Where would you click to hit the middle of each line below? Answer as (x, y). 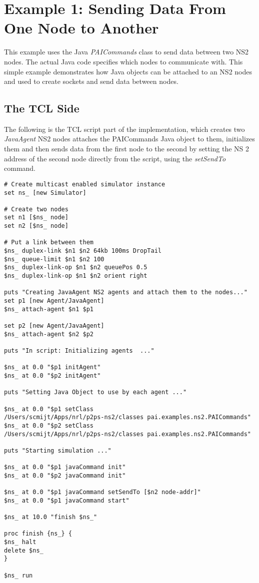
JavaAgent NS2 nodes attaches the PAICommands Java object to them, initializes (129, 139)
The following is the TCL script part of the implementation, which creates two (124, 129)
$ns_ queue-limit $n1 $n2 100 (54, 259)
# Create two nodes (36, 209)
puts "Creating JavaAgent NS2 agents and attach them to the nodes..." (126, 292)
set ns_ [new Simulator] (45, 193)
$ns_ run (18, 575)
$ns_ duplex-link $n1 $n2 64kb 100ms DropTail (83, 251)
